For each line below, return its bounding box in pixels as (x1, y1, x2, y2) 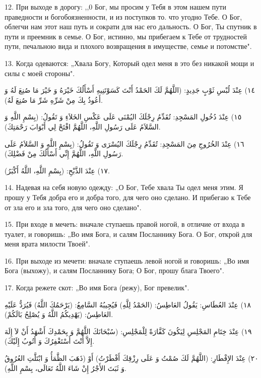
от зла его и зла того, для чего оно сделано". (5, 202, 142, 212)
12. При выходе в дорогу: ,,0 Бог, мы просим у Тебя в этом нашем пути (5, 2, 226, 12)
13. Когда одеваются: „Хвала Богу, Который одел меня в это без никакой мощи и (5, 57, 254, 68)
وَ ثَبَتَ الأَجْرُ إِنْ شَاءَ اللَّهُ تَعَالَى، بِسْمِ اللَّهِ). (5, 362, 126, 373)
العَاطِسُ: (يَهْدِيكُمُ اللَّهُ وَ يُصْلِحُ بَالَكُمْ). (5, 309, 113, 320)
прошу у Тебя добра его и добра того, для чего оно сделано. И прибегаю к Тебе (5, 192, 251, 202)
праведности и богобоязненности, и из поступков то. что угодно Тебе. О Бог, (5, 11, 242, 22)
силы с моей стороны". (5, 68, 75, 78)
